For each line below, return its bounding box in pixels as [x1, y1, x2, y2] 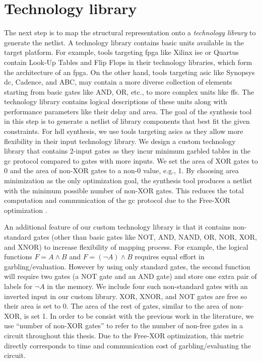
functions [4, 251, 32, 262]
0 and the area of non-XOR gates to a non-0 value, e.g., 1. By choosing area [4, 165, 239, 176]
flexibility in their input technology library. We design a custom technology [4, 135, 236, 146]
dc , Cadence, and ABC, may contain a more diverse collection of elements [4, 77, 232, 87]
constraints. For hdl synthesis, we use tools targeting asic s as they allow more [4, 126, 243, 136]
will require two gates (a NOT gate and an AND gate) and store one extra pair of [4, 271, 257, 281]
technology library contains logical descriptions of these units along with [4, 96, 227, 107]
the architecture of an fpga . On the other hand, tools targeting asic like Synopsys [4, 66, 255, 77]
